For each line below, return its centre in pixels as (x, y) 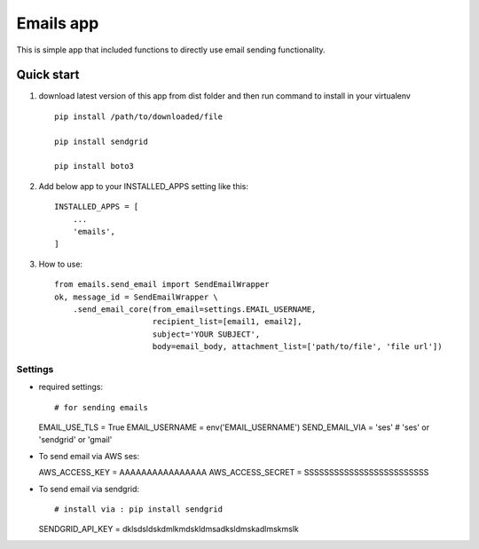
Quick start (48, 75)
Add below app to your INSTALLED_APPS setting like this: (143, 186)
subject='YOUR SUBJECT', (206, 334)
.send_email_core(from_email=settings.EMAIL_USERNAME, (194, 309)
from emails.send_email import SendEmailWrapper (162, 285)
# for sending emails (101, 407)
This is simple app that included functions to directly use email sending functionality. (171, 50)
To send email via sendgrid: (89, 489)
